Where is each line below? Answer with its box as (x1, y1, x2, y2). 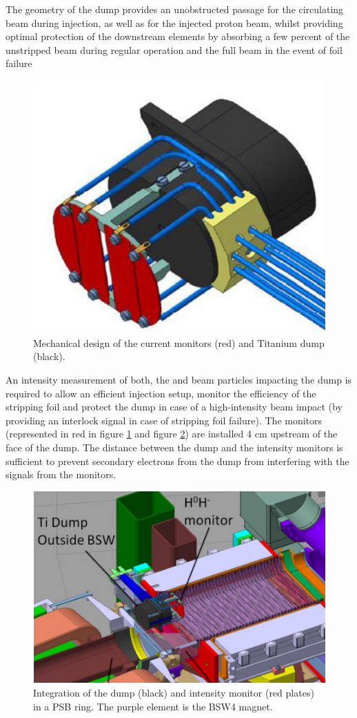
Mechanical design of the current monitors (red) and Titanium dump (33, 335, 325, 350)
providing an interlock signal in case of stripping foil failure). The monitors (6, 413, 323, 427)
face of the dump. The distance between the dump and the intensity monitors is (6, 440, 343, 454)
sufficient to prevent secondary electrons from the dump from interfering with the (6, 453, 349, 468)
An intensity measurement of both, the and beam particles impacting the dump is (6, 372, 352, 386)
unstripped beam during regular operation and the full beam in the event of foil (6, 42, 343, 57)
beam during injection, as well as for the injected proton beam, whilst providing (6, 15, 343, 30)
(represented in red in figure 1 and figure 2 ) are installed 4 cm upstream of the (6, 426, 338, 441)
